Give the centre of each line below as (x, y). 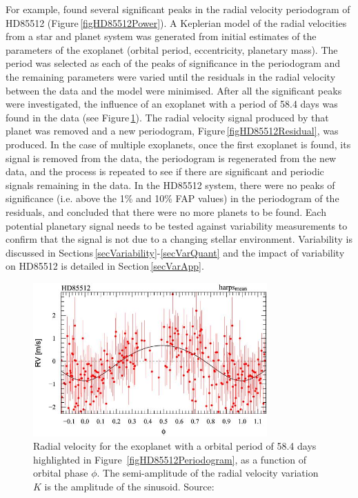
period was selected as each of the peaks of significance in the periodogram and (173, 63)
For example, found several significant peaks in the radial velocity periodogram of (178, 9)
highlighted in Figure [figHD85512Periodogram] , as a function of (170, 459)
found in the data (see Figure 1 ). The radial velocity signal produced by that (167, 117)
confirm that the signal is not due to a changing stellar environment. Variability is (179, 239)
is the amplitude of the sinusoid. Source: (129, 486)
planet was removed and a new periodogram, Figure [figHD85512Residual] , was (172, 131)
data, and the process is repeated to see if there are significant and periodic (165, 171)
